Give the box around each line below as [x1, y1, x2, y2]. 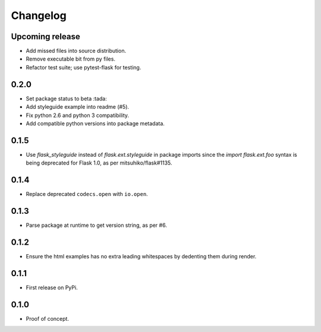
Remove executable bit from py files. [26, 55, 116, 62]
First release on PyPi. [26, 284, 78, 291]
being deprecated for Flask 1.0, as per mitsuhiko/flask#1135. [26, 159, 172, 166]
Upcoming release [11, 31, 80, 42]
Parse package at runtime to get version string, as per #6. [26, 222, 168, 229]
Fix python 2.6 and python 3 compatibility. [26, 112, 130, 119]
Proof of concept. [26, 315, 70, 322]
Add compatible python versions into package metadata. [26, 119, 165, 127]
